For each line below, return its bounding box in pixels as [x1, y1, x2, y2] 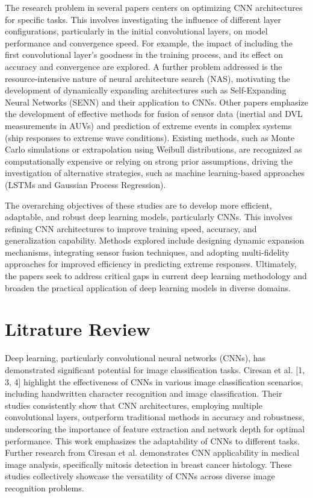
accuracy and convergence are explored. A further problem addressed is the [5, 60, 282, 72]
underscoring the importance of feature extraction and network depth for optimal [5, 422, 305, 435]
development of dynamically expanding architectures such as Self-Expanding [5, 84, 287, 96]
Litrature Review [5, 317, 150, 341]
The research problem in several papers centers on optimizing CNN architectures [5, 1, 303, 13]
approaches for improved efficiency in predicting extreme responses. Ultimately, [5, 257, 297, 270]
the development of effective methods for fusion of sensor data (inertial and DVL [5, 107, 303, 120]
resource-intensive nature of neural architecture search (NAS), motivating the [5, 72, 290, 84]
